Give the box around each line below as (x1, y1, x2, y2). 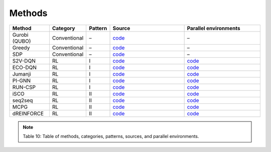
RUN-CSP (12, 83, 36, 90)
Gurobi (12, 31, 29, 38)
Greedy (12, 44, 30, 51)
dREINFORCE (12, 110, 44, 117)
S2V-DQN (12, 57, 36, 64)
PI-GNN (12, 77, 31, 84)
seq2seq (12, 97, 33, 104)
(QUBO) (12, 38, 31, 45)
